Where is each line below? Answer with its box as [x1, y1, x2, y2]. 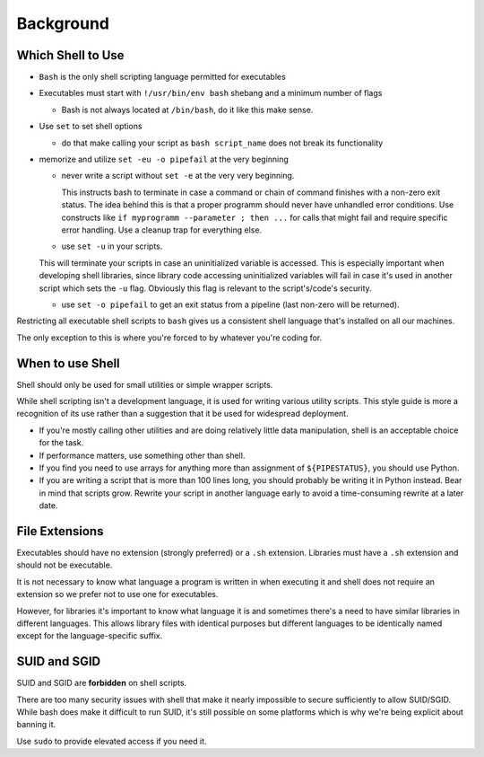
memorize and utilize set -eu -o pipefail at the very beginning [39, 154, 289, 165]
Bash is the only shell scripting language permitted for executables [39, 72, 286, 83]
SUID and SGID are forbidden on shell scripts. [16, 678, 187, 689]
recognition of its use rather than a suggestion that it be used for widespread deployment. [16, 409, 349, 419]
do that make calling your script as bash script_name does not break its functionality [61, 137, 384, 148]
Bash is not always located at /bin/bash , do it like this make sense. [61, 104, 314, 115]
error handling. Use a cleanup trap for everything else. [61, 224, 263, 235]
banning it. [16, 719, 56, 730]
